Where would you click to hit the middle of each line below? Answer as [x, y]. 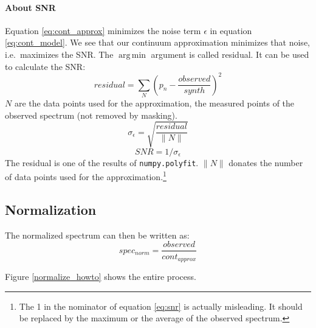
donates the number [266, 162]
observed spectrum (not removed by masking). [91, 115]
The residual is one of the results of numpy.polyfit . [102, 162]
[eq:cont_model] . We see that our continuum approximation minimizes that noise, [157, 42]
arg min [132, 55]
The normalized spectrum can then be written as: [97, 235]
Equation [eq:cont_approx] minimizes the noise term [103, 30]
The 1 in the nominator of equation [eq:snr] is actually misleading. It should [161, 306]
